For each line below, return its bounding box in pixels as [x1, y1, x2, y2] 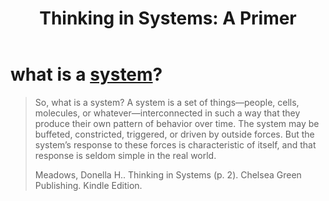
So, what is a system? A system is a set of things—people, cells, [34, 96, 300, 108]
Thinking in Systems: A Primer [39, 7, 297, 30]
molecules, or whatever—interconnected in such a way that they [34, 107, 301, 119]
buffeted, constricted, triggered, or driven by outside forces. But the [34, 128, 315, 140]
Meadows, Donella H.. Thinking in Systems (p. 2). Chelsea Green [34, 168, 302, 181]
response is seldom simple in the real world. [34, 149, 217, 161]
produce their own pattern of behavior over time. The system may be [34, 117, 320, 129]
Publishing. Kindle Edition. [34, 179, 143, 191]
